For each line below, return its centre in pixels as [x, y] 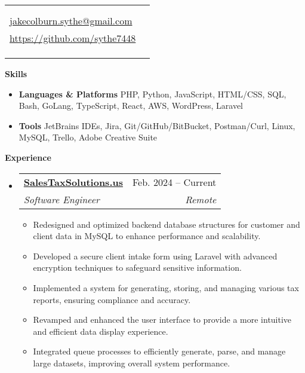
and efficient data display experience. [101, 331]
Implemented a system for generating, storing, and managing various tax [166, 287]
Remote [201, 199]
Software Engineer [61, 199]
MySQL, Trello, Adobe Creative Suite [88, 137]
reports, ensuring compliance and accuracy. [112, 299]
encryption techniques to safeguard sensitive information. [137, 267]
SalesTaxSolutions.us [73, 182]
